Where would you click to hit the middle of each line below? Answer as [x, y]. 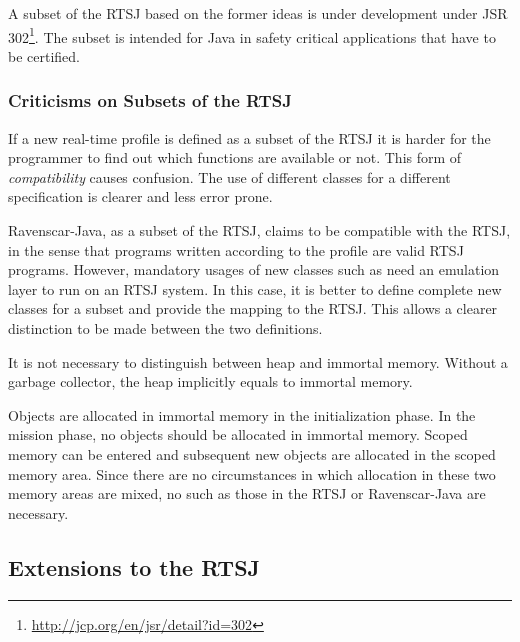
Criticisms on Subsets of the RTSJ [150, 100]
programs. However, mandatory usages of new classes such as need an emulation [254, 269]
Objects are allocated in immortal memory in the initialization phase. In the [242, 414]
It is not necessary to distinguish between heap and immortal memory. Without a [258, 361]
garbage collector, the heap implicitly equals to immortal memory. [210, 381]
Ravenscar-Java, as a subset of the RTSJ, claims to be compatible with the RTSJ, [259, 230]
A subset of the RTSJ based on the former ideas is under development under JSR [258, 13]
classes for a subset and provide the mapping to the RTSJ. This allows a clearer [253, 308]
